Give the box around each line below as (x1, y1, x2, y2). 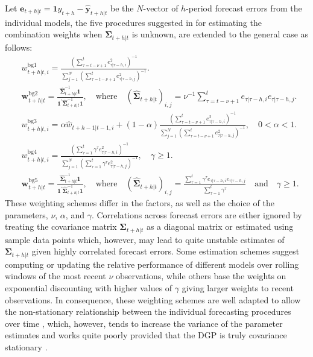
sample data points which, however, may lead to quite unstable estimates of (5, 233, 285, 245)
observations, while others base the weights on (116, 270, 286, 282)
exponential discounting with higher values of (5, 282, 172, 294)
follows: (5, 40, 33, 53)
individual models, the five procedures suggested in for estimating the (5, 16, 262, 28)
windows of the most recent (5, 270, 106, 282)
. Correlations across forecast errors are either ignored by (91, 208, 302, 221)
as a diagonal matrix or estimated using (146, 220, 294, 233)
